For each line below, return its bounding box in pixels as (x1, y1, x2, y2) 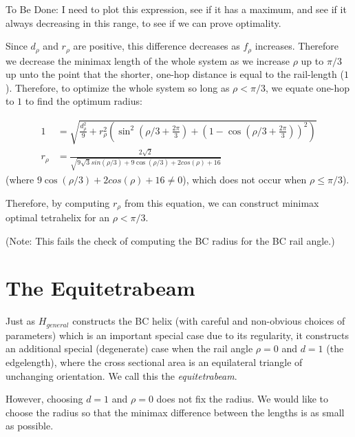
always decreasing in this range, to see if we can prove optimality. (6, 15, 281, 30)
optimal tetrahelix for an (6, 210, 109, 225)
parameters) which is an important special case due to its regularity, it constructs (6, 327, 349, 342)
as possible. (6, 418, 54, 433)
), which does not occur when (182, 172, 307, 187)
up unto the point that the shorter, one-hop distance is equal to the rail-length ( (6, 67, 344, 81)
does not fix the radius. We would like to (156, 392, 329, 406)
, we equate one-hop (266, 80, 350, 94)
